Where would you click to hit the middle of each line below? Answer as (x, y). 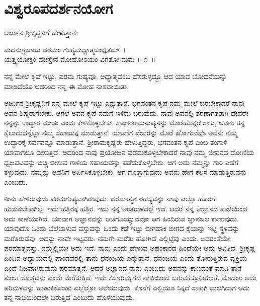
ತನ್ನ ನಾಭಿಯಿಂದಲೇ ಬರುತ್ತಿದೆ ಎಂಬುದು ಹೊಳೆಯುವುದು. (69, 297)
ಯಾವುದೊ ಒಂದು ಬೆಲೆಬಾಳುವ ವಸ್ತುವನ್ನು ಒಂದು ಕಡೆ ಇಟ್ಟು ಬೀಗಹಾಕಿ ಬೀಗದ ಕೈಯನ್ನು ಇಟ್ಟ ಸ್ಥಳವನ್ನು (122, 228)
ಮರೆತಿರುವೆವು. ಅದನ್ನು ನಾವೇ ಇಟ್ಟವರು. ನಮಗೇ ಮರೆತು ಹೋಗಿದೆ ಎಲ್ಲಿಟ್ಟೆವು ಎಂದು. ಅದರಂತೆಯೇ (117, 238)
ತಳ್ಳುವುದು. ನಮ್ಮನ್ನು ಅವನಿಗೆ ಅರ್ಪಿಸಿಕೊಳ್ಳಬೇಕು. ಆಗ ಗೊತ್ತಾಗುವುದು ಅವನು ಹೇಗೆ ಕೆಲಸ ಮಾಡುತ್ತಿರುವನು (125, 172)
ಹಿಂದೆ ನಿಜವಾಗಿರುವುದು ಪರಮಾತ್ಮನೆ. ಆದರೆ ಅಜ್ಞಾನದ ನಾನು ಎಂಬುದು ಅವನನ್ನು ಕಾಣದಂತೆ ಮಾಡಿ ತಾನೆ (123, 267)
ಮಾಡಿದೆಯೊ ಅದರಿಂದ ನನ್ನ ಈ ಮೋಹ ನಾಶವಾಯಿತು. (67, 86)
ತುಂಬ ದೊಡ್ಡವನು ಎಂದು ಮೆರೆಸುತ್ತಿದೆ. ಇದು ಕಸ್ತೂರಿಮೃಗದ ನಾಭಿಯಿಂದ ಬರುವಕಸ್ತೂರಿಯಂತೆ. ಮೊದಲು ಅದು (130, 278)
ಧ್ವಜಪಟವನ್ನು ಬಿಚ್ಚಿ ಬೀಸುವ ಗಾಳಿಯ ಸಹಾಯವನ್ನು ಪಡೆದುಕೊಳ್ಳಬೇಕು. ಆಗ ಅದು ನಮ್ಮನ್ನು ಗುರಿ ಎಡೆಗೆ (121, 162)
